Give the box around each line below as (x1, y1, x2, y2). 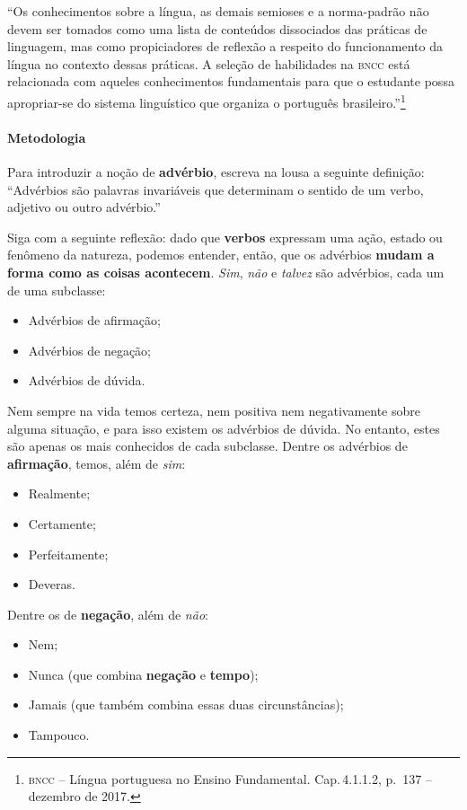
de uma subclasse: (7, 280, 106, 299)
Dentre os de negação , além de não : (7, 604, 208, 623)
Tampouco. (28, 726, 90, 744)
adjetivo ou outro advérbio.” (7, 198, 161, 216)
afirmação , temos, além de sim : (7, 453, 186, 472)
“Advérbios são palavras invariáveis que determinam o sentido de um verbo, (7, 180, 424, 198)
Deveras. (28, 575, 75, 594)
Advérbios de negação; (28, 340, 152, 359)
